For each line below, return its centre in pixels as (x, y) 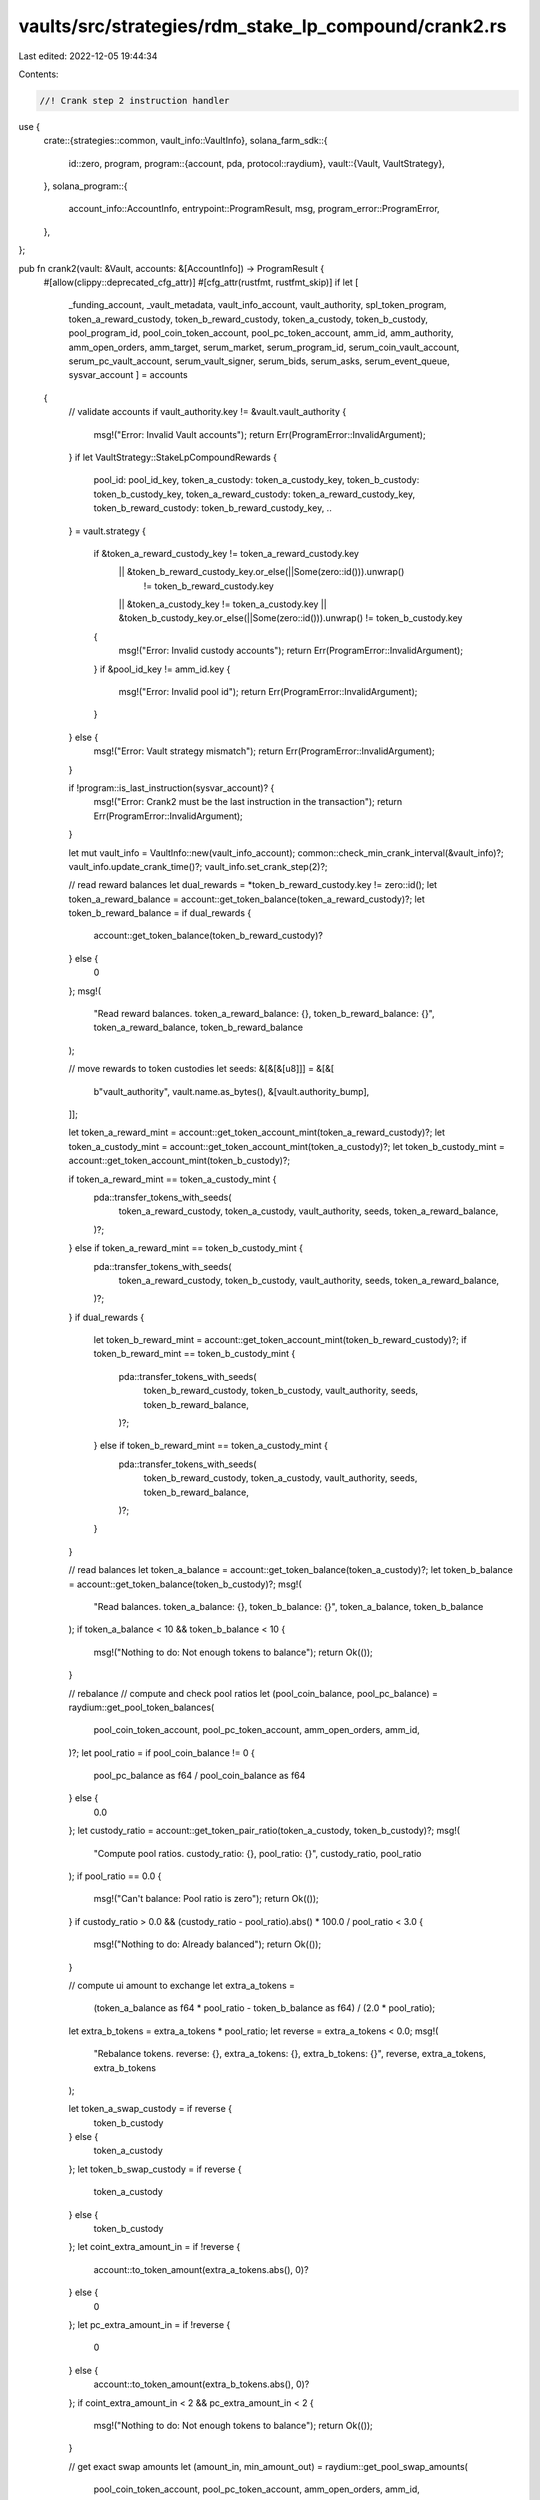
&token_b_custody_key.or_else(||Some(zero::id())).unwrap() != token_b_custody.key (290, 618)
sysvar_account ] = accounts (128, 375)
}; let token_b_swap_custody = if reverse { (155, 2169)
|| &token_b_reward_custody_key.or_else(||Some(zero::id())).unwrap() (261, 572)
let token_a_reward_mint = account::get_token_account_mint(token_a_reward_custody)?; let (256, 1132)
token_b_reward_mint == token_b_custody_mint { (194, 1354)
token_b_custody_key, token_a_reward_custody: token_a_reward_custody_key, (254, 494)
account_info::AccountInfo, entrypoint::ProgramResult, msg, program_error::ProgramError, (254, 209)
